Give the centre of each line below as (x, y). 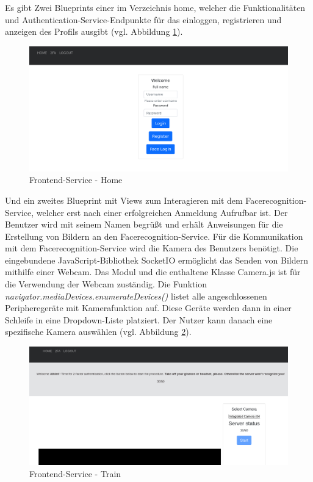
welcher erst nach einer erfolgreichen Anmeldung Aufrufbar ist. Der (162, 212)
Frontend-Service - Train (75, 473)
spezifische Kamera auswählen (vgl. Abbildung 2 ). (98, 332)
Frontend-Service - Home (76, 180)
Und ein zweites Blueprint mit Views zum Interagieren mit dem (124, 200)
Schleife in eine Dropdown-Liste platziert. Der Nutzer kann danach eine (139, 319)
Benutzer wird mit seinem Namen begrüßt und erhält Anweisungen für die (144, 224)
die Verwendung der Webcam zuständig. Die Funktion (106, 284)
